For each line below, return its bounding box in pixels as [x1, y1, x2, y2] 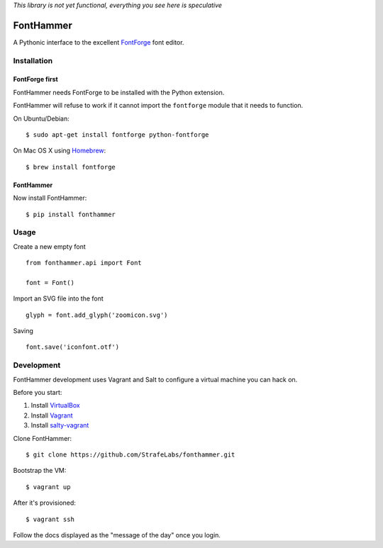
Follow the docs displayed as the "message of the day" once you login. [13, 530, 221, 539]
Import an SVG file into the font [13, 294, 104, 303]
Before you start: [13, 388, 62, 396]
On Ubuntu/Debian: [13, 114, 70, 123]
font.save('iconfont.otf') [26, 343, 120, 351]
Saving [13, 327, 33, 335]
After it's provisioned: [13, 498, 76, 507]
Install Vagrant [30, 411, 74, 420]
